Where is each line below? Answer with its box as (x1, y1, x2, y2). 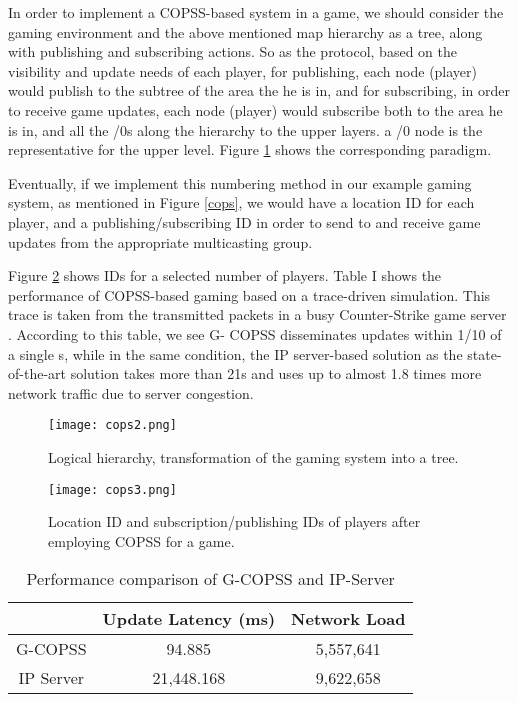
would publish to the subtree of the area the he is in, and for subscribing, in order (8, 80, 510, 101)
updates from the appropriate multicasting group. (8, 231, 313, 252)
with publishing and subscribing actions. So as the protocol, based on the (8, 41, 457, 62)
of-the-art (8, 363, 66, 384)
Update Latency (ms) (102, 607, 276, 631)
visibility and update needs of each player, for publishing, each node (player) (8, 60, 478, 81)
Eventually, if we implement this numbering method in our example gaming (8, 172, 472, 193)
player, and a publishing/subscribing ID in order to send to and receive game (8, 211, 481, 232)
